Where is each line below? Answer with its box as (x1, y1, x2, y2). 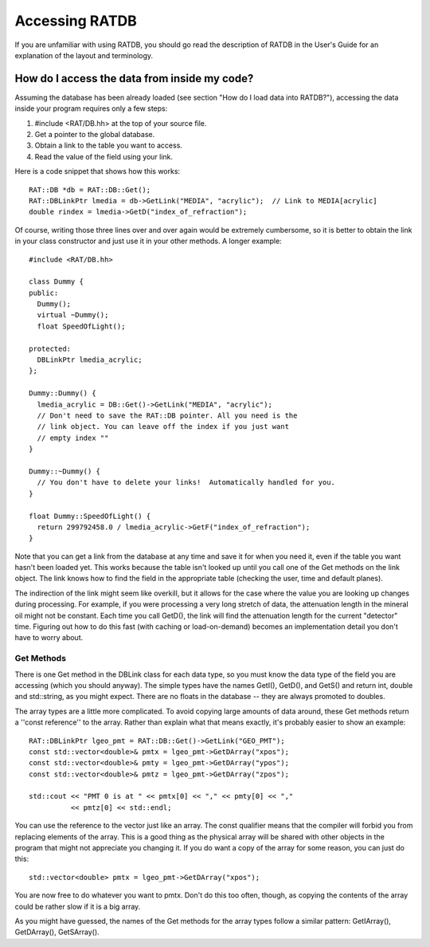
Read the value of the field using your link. (34, 151, 174, 161)
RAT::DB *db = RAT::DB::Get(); (29, 185, 151, 195)
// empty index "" (37, 433, 109, 442)
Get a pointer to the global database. (34, 130, 155, 139)
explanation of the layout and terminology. (14, 50, 154, 60)
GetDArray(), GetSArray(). (14, 927, 100, 937)
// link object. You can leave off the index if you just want (37, 422, 290, 431)
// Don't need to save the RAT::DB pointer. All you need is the (37, 411, 298, 420)
